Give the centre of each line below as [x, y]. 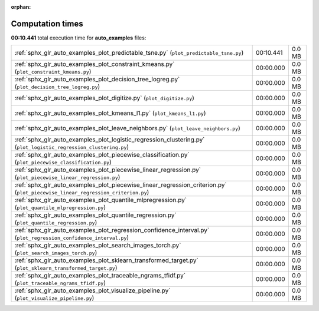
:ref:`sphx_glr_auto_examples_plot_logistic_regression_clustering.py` [110, 140]
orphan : [21, 7]
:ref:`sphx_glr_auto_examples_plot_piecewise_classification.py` [102, 155]
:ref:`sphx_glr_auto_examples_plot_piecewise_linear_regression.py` [108, 170]
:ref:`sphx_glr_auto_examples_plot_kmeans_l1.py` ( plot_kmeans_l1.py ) [110, 113]
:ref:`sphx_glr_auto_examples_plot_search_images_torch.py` [98, 246]
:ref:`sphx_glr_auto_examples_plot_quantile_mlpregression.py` [101, 200]
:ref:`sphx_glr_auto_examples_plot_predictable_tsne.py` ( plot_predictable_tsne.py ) [129, 53]
